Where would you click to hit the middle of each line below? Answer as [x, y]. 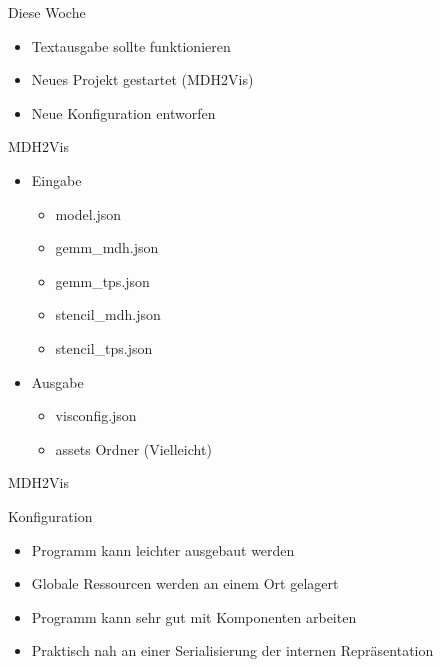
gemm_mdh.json [107, 247]
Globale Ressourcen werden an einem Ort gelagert [185, 583]
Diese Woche [47, 12]
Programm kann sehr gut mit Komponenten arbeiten [194, 616]
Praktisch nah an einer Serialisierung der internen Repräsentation [232, 650]
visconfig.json [96, 415]
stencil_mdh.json [108, 314]
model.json [88, 213]
